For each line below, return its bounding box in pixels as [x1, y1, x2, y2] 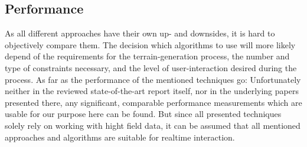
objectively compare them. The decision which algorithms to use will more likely [5, 38, 296, 51]
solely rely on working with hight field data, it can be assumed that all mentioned [5, 119, 301, 131]
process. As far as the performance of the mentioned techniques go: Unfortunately [5, 73, 301, 85]
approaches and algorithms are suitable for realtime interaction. [5, 131, 235, 143]
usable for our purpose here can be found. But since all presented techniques [5, 108, 282, 120]
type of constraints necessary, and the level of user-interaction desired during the [5, 61, 297, 73]
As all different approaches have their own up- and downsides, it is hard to [5, 27, 275, 39]
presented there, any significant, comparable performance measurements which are [5, 96, 302, 108]
